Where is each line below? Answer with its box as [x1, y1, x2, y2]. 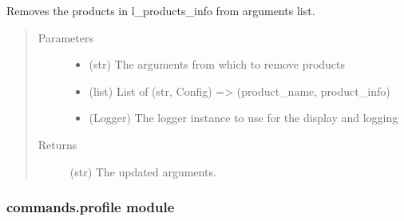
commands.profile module [6, 197, 175, 217]
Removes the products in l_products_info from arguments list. [6, 2, 315, 18]
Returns [38, 136, 77, 152]
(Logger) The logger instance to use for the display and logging [89, 109, 398, 126]
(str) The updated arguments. [69, 163, 216, 180]
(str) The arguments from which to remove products [89, 56, 346, 73]
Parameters [38, 29, 93, 45]
